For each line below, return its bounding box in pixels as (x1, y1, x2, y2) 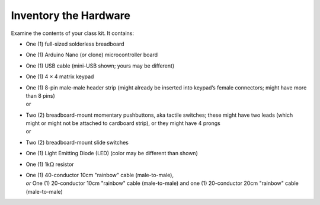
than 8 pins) (25, 92, 56, 99)
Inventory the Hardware (11, 9, 130, 22)
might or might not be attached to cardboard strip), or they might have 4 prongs (25, 120, 220, 127)
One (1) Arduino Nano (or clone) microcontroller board (25, 51, 158, 59)
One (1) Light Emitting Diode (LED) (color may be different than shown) (25, 150, 198, 157)
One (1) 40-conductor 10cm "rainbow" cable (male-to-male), (25, 172, 174, 179)
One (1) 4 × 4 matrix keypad (25, 73, 94, 80)
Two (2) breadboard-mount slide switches (25, 139, 129, 146)
